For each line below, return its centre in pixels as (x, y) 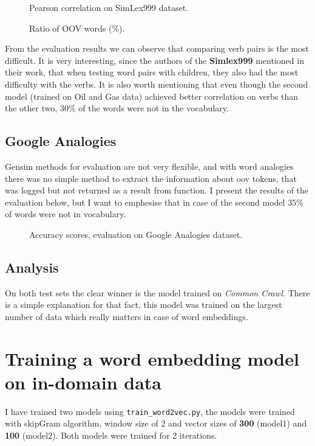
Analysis (32, 267)
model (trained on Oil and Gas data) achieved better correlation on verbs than (152, 96)
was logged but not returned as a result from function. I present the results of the (157, 190)
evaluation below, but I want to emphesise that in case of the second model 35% (154, 202)
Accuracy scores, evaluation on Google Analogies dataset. (136, 234)
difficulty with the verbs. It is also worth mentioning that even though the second (157, 84)
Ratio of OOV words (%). (77, 28)
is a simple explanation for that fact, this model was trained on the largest (144, 305)
